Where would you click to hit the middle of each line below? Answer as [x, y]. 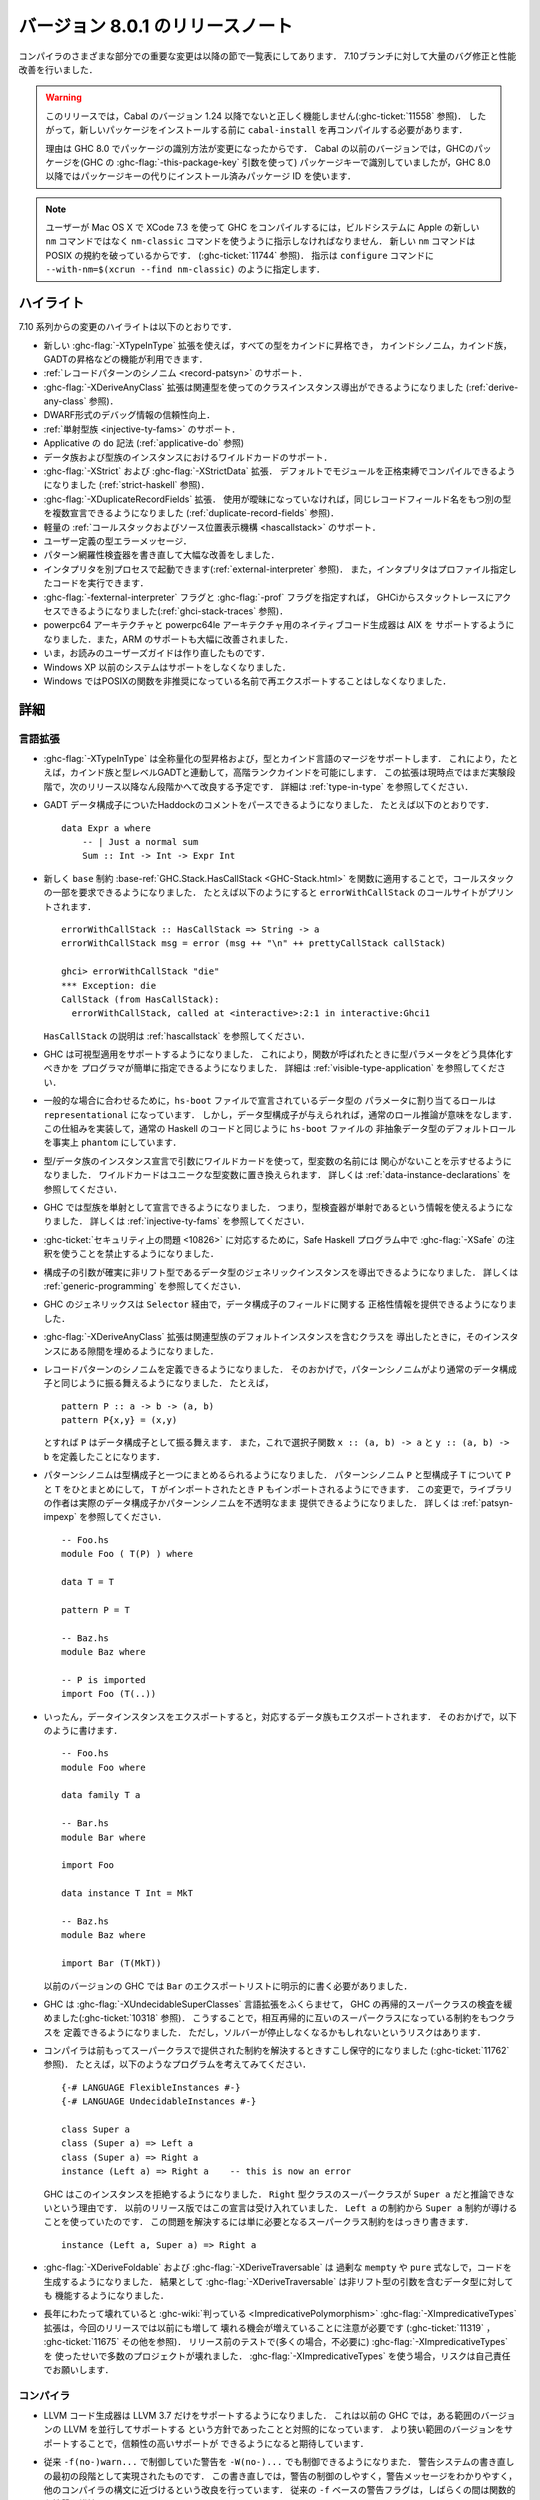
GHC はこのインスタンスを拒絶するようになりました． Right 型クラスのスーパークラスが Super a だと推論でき [274, 2194]
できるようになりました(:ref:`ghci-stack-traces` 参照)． [174, 611]
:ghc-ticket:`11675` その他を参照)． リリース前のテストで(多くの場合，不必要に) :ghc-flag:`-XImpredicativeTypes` [276, 2342]
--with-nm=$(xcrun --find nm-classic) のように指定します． [185, 269]
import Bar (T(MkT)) [111, 1963]
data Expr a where [106, 828]
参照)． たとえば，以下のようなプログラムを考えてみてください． [177, 2064]
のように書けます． [83, 1730]
